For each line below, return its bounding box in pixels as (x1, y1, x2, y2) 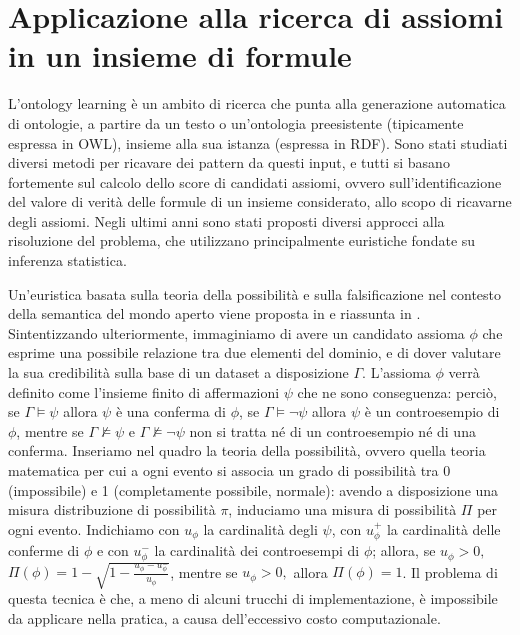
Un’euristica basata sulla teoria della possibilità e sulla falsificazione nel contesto (8, 283, 502, 304)
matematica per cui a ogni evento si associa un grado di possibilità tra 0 (8, 460, 451, 480)
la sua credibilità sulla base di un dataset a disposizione (8, 362, 349, 383)
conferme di (8, 540, 80, 561)
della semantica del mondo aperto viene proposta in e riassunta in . (8, 303, 421, 324)
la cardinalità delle (386, 518, 501, 539)
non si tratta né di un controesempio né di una (189, 420, 476, 441)
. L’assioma (362, 362, 431, 383)
